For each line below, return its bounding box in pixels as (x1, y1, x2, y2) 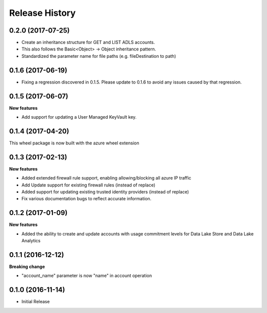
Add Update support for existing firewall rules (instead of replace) (21, 182, 156, 188)
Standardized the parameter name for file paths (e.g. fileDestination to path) (21, 53, 177, 59)
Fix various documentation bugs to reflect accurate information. (21, 196, 152, 202)
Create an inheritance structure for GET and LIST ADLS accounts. (21, 40, 155, 45)
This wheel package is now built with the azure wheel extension (9, 140, 139, 146)
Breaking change (9, 264, 45, 269)
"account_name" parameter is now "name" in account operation (21, 272, 152, 279)
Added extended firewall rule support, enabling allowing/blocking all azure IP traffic (21, 175, 191, 181)
